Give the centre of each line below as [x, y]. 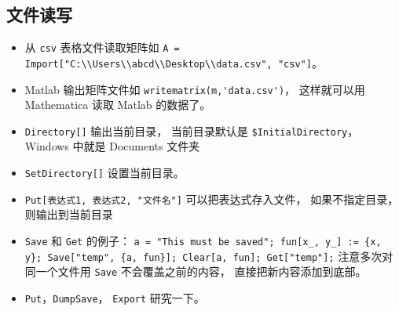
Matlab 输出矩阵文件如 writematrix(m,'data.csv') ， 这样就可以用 [195, 89]
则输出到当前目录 [69, 214]
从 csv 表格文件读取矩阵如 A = [102, 47]
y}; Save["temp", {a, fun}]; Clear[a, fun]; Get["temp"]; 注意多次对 [209, 256]
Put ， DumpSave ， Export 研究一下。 [115, 297]
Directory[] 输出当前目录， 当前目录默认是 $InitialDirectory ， [192, 130]
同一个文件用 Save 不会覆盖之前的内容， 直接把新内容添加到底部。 [196, 271]
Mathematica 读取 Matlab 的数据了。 [118, 105]
